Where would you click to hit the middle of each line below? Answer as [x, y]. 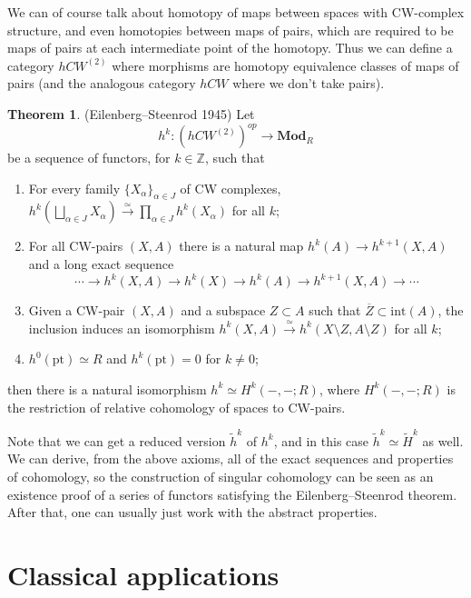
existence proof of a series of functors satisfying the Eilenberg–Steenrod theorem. [232, 494]
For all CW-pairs [76, 246]
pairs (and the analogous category [102, 83]
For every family [74, 188]
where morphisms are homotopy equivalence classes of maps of [285, 65]
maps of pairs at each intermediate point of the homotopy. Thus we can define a [230, 48]
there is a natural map [241, 246]
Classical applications [143, 574]
